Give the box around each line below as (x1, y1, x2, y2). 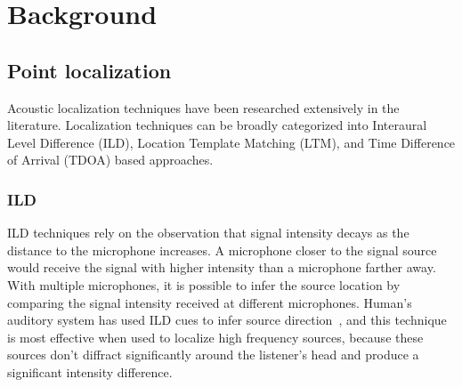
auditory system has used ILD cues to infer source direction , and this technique (7, 310, 447, 329)
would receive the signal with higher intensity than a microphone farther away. (7, 258, 436, 277)
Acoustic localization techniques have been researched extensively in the (7, 98, 400, 117)
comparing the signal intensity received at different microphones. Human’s (7, 293, 412, 311)
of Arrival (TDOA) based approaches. (7, 150, 214, 169)
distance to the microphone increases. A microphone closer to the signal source (7, 240, 437, 259)
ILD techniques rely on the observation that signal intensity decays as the (7, 223, 409, 242)
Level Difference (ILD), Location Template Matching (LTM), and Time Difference (7, 133, 456, 151)
